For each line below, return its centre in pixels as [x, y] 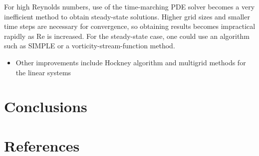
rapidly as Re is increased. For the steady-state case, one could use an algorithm [127, 36]
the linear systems [43, 72]
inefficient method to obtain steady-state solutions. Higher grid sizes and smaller [127, 16]
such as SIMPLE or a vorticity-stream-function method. [90, 46]
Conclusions [46, 106]
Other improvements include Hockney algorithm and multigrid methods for [131, 62]
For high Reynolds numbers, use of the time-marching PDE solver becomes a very [129, 6]
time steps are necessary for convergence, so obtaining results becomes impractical [130, 26]
